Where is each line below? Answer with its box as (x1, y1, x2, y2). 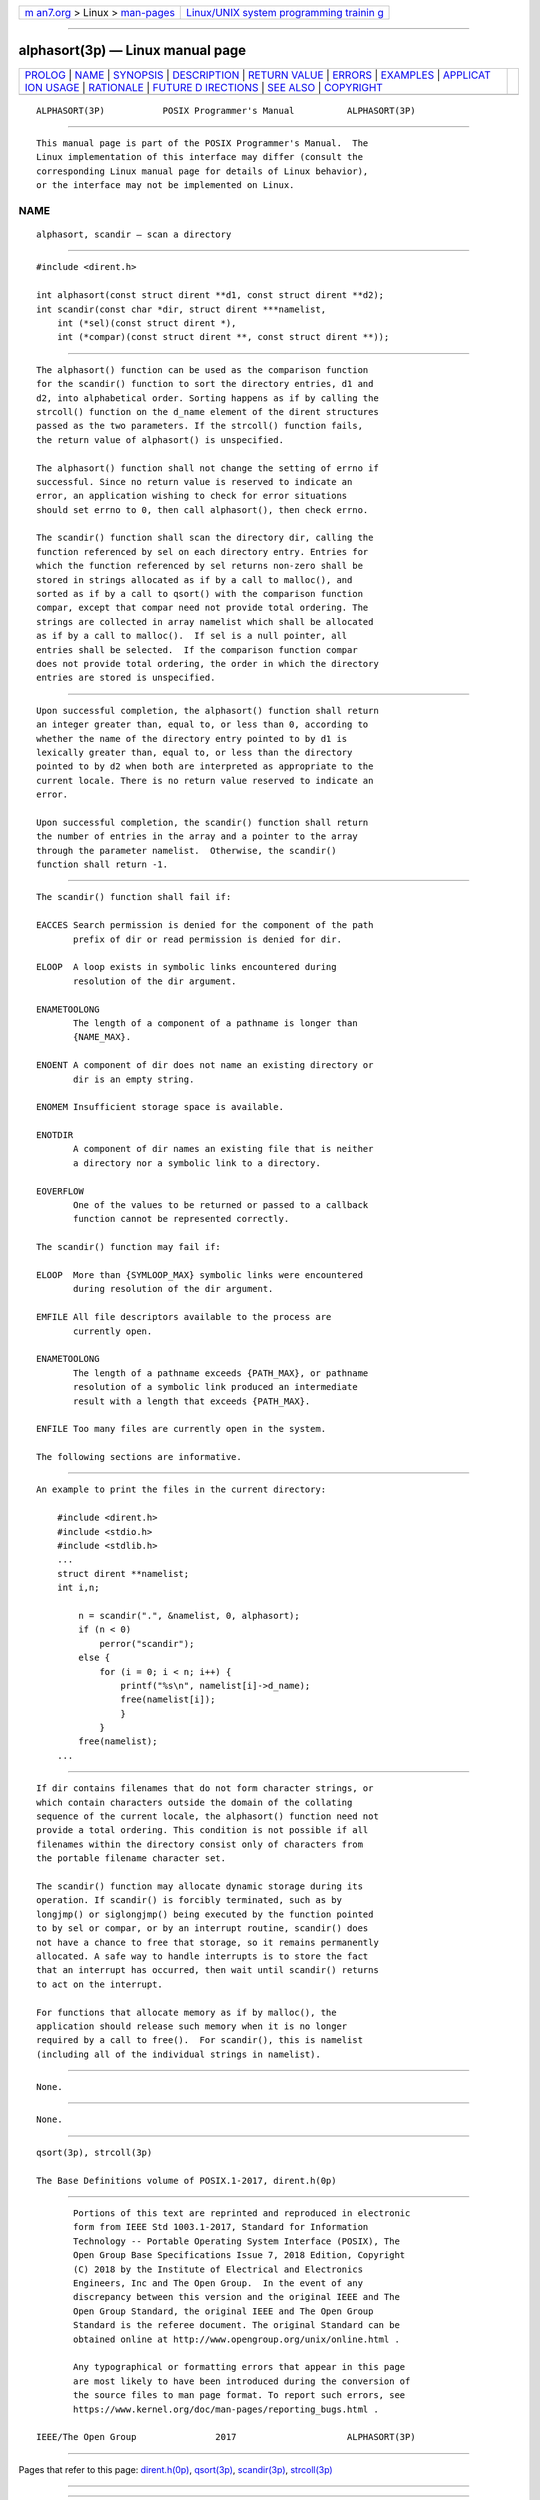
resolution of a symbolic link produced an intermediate (73, 1381, 359, 1393)
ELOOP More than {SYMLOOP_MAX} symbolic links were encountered (36, 1269, 364, 1280)
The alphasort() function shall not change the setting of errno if (36, 462, 379, 474)
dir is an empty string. (73, 1073, 195, 1085)
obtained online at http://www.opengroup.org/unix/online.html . (73, 2333, 400, 2345)
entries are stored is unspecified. (36, 672, 216, 684)
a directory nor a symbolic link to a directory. (73, 1157, 322, 1169)
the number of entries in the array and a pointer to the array (36, 831, 359, 842)
